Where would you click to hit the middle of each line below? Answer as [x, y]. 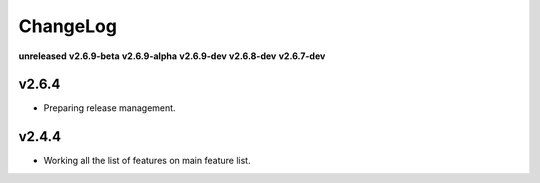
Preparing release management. [109, 108]
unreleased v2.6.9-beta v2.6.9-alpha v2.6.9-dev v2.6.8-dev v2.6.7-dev [172, 56]
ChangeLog [67, 26]
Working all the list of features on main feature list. [147, 161]
